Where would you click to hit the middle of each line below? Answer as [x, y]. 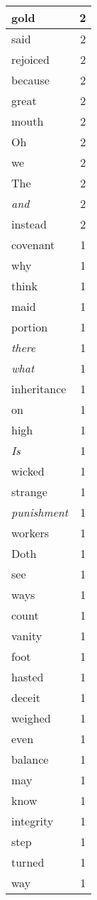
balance [30, 759]
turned [28, 862]
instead [29, 224]
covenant [33, 245]
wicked [28, 471]
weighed [31, 718]
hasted [28, 677]
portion [30, 327]
